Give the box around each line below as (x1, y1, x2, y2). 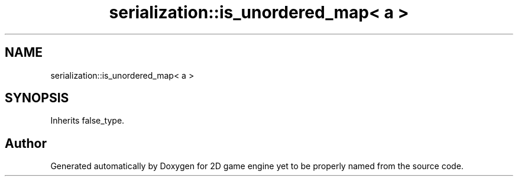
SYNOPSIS (5, 90, 69, 106)
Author (5, 135, 47, 151)
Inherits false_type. (50, 115, 125, 126)
